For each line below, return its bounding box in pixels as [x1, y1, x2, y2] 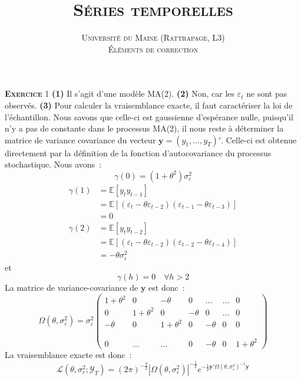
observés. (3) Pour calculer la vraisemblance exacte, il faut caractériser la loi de [5, 98, 293, 111]
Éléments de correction [108, 42, 199, 55]
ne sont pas [246, 87, 287, 100]
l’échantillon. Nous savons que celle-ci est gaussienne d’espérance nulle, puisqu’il [5, 110, 293, 123]
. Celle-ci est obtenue [221, 133, 297, 146]
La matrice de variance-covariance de [5, 281, 138, 294]
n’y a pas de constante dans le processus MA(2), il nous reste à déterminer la [5, 122, 284, 134]
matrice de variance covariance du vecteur [5, 133, 156, 146]
